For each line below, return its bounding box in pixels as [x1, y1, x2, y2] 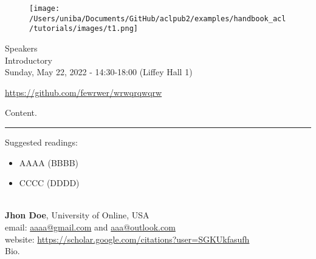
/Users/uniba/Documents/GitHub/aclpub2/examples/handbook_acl [29, 14, 286, 23]
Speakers [5, 41, 38, 54]
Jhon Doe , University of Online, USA [5, 209, 149, 221]
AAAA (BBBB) [19, 156, 78, 169]
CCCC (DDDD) [19, 177, 80, 189]
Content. [5, 106, 37, 119]
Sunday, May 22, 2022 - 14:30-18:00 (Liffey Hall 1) [5, 66, 193, 78]
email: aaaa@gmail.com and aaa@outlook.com [5, 220, 176, 233]
